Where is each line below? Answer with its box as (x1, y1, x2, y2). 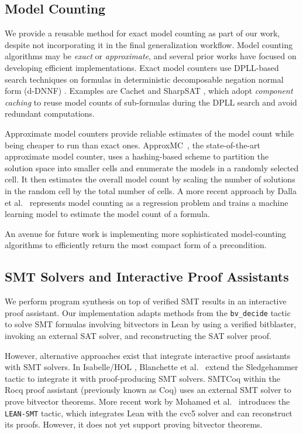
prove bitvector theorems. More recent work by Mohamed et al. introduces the (5, 395, 290, 407)
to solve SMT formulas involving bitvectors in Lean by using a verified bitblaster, (5, 318, 297, 330)
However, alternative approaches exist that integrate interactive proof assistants (5, 349, 291, 361)
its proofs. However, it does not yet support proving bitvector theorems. (5, 418, 263, 430)
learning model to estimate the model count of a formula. (5, 208, 210, 220)
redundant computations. (5, 107, 95, 120)
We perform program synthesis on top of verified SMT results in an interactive (5, 295, 287, 307)
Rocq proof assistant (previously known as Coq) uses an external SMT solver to (5, 384, 291, 396)
